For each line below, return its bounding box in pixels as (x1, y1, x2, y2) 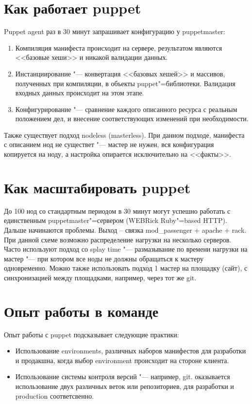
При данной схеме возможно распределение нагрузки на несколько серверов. (4, 234, 232, 244)
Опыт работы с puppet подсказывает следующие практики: (4, 329, 179, 339)
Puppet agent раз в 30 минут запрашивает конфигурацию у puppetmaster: (4, 26, 225, 37)
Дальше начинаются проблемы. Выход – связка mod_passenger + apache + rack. (4, 224, 247, 235)
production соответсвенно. (15, 390, 94, 401)
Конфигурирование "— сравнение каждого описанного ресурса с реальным (15, 104, 237, 114)
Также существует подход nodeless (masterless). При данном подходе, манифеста (4, 129, 245, 140)
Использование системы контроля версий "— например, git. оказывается (15, 371, 230, 382)
